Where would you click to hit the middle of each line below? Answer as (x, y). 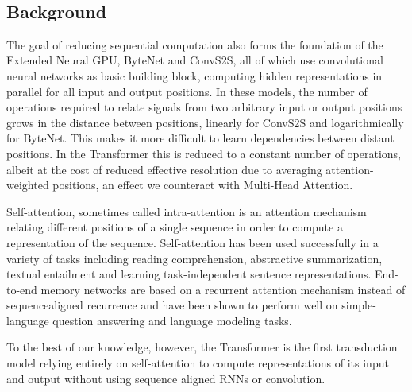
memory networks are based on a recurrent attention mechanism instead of (223, 289)
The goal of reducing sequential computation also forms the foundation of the (195, 44)
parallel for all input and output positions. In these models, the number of (187, 91)
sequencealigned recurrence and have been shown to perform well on (172, 305)
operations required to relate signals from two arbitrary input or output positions (204, 107)
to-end (22, 289)
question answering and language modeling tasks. (172, 320)
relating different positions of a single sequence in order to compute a (175, 227)
